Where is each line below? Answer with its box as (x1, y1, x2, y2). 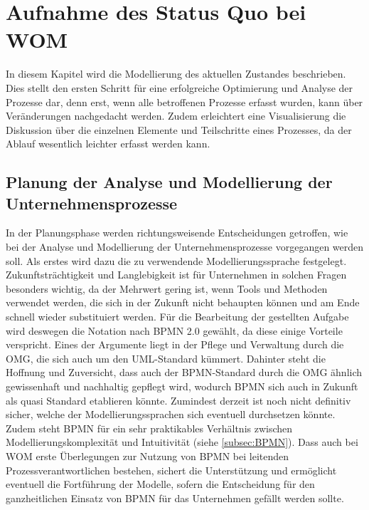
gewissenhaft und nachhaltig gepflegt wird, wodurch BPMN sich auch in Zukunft (6, 379, 358, 393)
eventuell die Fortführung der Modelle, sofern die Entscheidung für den (6, 477, 315, 491)
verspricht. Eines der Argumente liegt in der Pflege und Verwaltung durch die (6, 337, 344, 352)
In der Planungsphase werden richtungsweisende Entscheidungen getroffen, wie (6, 225, 348, 240)
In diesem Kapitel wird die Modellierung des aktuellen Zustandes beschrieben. (6, 66, 346, 81)
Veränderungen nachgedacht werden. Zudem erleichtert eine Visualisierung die (6, 108, 346, 123)
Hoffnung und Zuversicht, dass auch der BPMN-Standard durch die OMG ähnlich (6, 365, 363, 380)
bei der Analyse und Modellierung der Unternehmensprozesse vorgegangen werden (6, 239, 364, 254)
